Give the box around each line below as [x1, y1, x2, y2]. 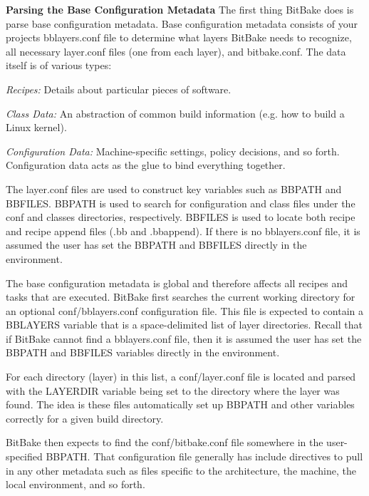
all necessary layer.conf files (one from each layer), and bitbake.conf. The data [6, 43, 346, 58]
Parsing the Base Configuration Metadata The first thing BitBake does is [6, 2, 354, 16]
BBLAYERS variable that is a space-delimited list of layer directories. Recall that [6, 317, 363, 332]
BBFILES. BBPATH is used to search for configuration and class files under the [6, 195, 355, 210]
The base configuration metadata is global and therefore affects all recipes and [6, 275, 348, 290]
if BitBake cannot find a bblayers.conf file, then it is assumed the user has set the [6, 331, 362, 346]
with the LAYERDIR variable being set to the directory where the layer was [6, 383, 340, 398]
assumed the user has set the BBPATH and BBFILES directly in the [6, 237, 307, 252]
